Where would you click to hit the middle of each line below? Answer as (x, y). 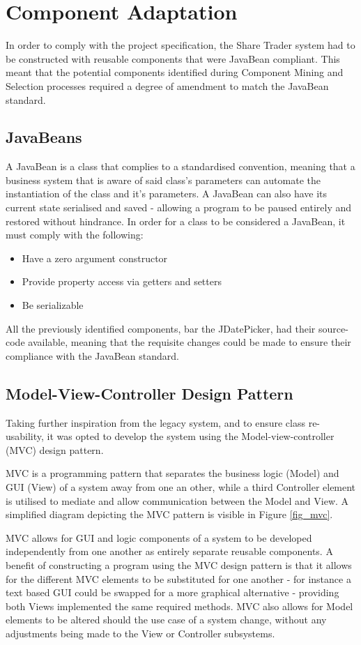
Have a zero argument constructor (95, 258)
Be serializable (53, 305)
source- (333, 328)
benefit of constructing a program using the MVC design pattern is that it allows (179, 564)
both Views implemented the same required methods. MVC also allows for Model (179, 606)
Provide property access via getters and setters (122, 281)
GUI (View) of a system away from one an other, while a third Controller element (181, 487)
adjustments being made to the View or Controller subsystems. (140, 633)
